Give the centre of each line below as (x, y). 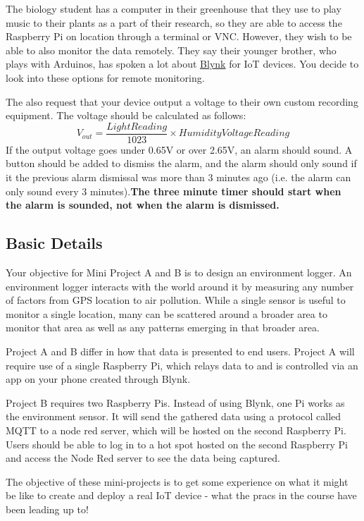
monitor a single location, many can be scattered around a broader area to (167, 313)
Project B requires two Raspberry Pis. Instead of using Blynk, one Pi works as (175, 402)
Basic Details (54, 243)
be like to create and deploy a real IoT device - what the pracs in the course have (181, 495)
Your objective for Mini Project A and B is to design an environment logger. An (179, 272)
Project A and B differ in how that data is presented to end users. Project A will (180, 351)
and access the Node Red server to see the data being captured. (143, 458)
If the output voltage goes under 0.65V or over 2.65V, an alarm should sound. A (179, 149)
